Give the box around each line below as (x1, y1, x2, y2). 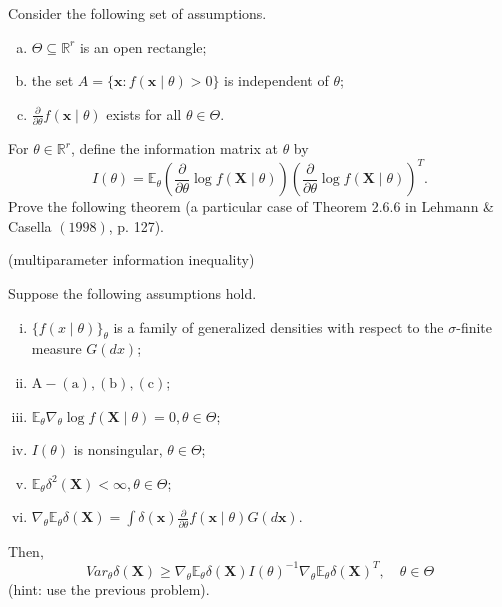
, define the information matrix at (70, 138, 278, 159)
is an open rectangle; (79, 36, 207, 57)
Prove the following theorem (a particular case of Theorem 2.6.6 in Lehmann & (8, 196, 494, 217)
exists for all (106, 103, 182, 124)
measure (31, 338, 82, 359)
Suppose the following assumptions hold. (8, 282, 257, 303)
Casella (8, 215, 52, 236)
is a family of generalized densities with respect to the (113, 316, 444, 337)
